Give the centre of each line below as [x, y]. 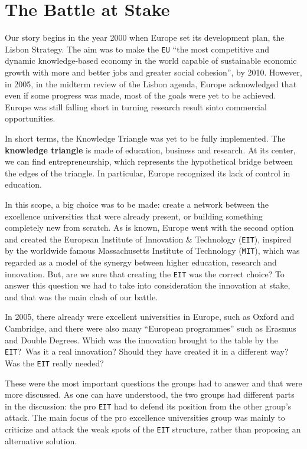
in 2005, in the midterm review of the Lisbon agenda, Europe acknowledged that [151, 83]
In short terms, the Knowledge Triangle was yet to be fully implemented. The [145, 138]
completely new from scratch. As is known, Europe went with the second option [149, 227]
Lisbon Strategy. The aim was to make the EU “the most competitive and [137, 49]
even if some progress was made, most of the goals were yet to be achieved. [141, 95]
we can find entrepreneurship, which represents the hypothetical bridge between [149, 161]
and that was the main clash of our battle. [81, 296]
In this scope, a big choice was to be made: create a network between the [137, 204]
